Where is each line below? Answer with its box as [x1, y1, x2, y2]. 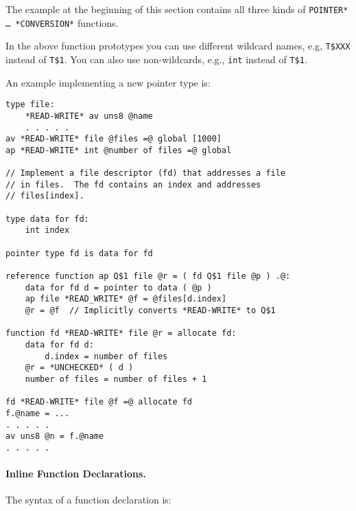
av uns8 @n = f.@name [5, 431, 104, 442]
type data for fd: [5, 214, 89, 224]
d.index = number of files [45, 351, 168, 361]
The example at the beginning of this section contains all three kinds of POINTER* [5, 2, 348, 16]
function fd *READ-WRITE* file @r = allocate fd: [5, 328, 237, 339]
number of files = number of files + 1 [25, 374, 207, 384]
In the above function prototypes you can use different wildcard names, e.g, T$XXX [5, 38, 351, 53]
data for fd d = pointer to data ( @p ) [25, 282, 212, 293]
